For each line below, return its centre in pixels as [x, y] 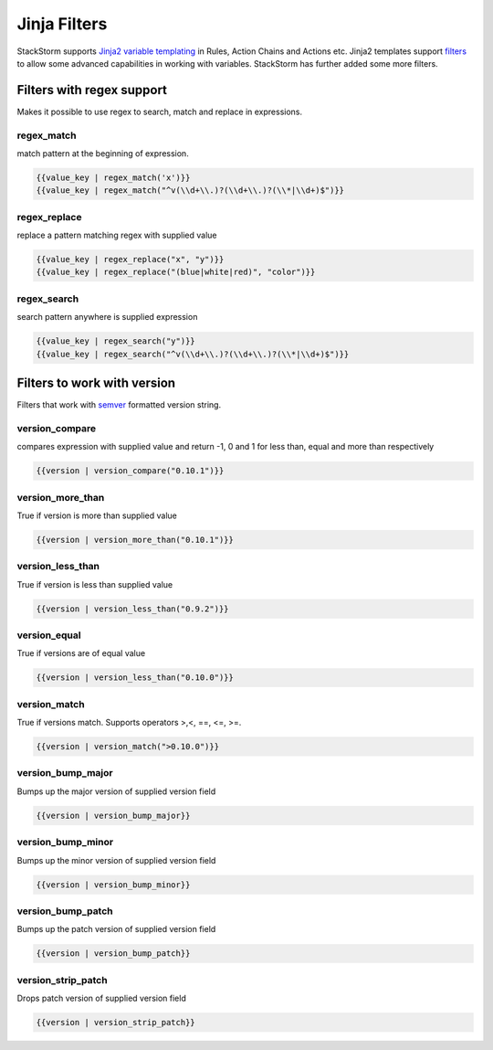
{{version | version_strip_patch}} [115, 1022]
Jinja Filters [62, 24]
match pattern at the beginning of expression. [103, 153]
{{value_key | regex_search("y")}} [115, 341]
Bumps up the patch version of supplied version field [116, 929]
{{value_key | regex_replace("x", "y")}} [130, 260]
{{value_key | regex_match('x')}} [113, 177]
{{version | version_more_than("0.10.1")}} [135, 540]
